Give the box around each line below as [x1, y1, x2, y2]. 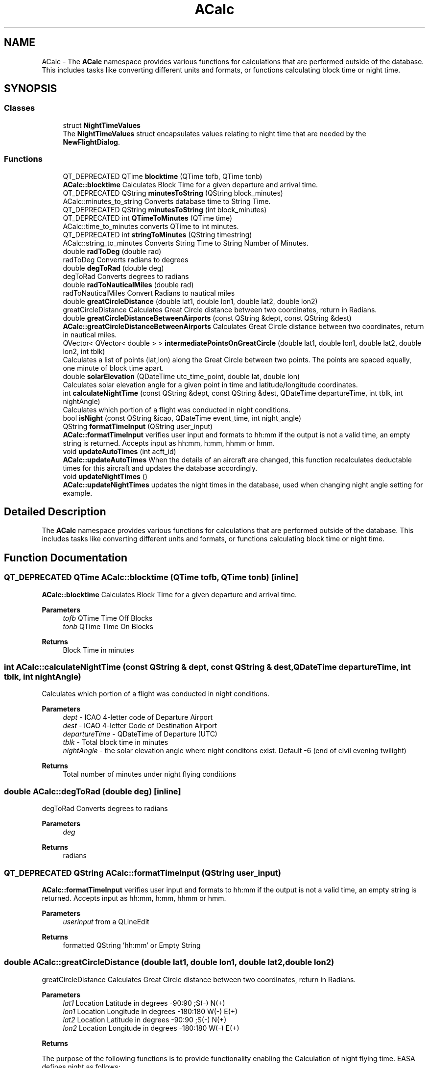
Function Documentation [4, 551, 127, 564]
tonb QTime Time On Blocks [63, 622, 153, 631]
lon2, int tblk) [63, 347, 105, 356]
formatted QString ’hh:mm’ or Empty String [63, 941, 201, 949]
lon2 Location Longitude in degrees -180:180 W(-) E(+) [63, 1023, 239, 1032]
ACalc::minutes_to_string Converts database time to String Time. [63, 197, 271, 205]
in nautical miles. [63, 330, 117, 339]
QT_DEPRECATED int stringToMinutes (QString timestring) [63, 230, 252, 239]
